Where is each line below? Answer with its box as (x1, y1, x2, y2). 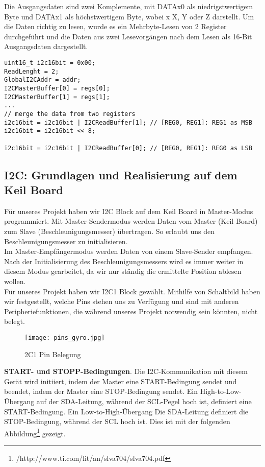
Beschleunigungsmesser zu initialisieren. (4, 236, 128, 246)
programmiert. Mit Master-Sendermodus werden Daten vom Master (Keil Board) (4, 216, 258, 226)
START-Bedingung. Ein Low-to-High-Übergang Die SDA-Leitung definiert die (4, 406, 249, 416)
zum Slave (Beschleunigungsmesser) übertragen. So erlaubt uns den (4, 225, 215, 236)
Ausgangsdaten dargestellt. (4, 41, 88, 52)
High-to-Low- (200, 386, 242, 396)
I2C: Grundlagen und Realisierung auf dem (4, 167, 237, 182)
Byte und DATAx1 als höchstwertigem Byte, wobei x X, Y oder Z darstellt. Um (4, 11, 254, 21)
